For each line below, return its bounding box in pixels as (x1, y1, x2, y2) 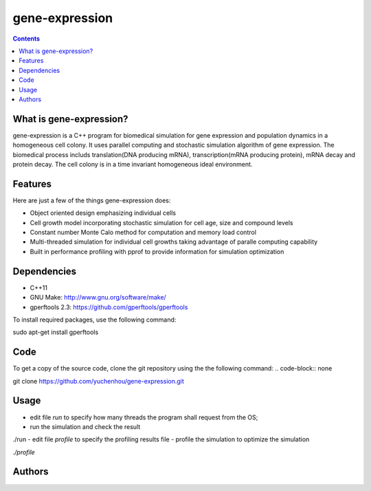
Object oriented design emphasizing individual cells (30, 209, 177, 217)
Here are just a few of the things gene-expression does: (12, 196, 171, 205)
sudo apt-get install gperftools (12, 328, 99, 337)
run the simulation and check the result (30, 422, 141, 430)
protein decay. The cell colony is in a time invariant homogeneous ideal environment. (12, 160, 253, 168)
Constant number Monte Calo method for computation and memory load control (30, 228, 257, 237)
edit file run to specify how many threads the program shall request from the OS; (30, 413, 258, 421)
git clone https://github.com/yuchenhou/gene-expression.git (12, 377, 185, 385)
